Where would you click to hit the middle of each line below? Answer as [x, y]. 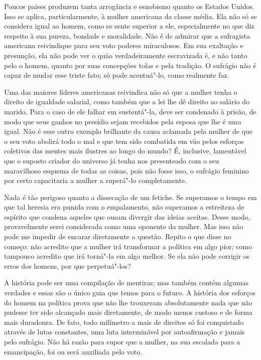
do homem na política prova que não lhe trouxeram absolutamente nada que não [128, 302]
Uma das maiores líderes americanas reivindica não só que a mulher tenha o [121, 92]
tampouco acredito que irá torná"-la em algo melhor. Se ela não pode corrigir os [127, 256]
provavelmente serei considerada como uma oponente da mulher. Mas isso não [124, 226]
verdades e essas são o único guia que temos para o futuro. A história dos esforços [130, 293]
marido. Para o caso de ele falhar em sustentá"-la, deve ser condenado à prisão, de [130, 111]
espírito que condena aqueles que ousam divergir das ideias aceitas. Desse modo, [127, 216]
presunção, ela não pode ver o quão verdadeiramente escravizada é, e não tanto [126, 55]
